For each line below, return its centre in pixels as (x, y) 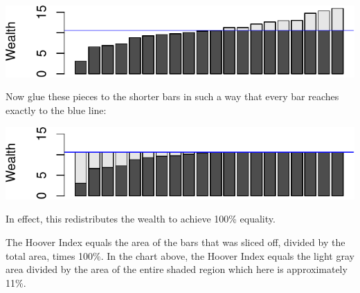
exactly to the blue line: (56, 110)
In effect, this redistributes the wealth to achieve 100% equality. (141, 219)
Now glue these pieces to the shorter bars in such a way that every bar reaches (172, 96)
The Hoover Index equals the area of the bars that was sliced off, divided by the (175, 242)
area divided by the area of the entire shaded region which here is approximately (177, 269)
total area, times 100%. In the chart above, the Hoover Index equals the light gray (180, 255)
